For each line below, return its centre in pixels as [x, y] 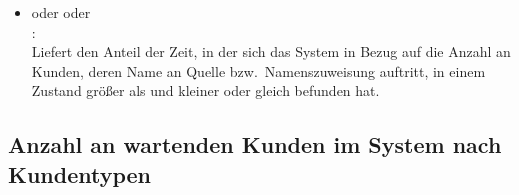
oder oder [61, 12]
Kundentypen [80, 173]
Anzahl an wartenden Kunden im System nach [255, 144]
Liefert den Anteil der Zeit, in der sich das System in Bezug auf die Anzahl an [271, 51]
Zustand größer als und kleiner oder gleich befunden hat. [205, 90]
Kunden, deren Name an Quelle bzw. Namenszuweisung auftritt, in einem [258, 70]
